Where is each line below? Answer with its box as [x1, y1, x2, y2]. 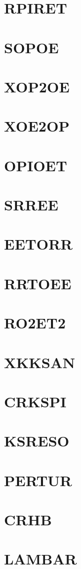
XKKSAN [4, 352, 75, 372]
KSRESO [4, 430, 69, 451]
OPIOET [4, 155, 67, 175]
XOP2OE [4, 76, 70, 96]
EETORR [4, 234, 73, 254]
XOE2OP [4, 116, 70, 136]
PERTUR [4, 470, 72, 490]
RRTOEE [4, 273, 71, 293]
